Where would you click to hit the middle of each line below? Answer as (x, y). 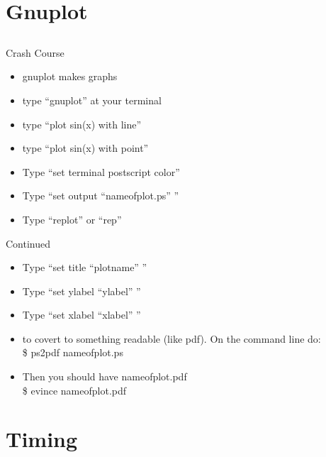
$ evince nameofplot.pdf (74, 390)
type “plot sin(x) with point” (85, 148)
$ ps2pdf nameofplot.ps (73, 352)
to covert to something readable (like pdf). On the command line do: (172, 338)
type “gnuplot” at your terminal (92, 100)
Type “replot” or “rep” (72, 219)
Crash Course (35, 52)
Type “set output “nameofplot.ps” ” (101, 196)
